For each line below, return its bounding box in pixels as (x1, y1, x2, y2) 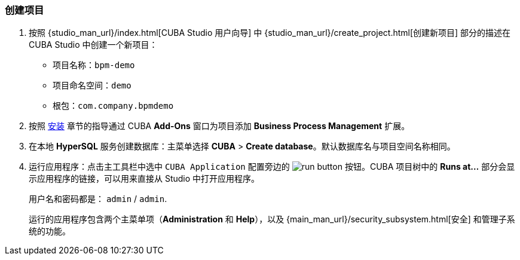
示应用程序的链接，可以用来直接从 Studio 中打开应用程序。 (29, 173, 260, 184)
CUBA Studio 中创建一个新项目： (29, 39, 158, 50)
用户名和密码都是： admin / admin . (29, 194, 167, 204)
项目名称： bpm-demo (53, 60, 135, 71)
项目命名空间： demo (53, 80, 131, 91)
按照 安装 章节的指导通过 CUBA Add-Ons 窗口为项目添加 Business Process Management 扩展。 (29, 121, 410, 131)
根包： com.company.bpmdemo (53, 100, 174, 111)
